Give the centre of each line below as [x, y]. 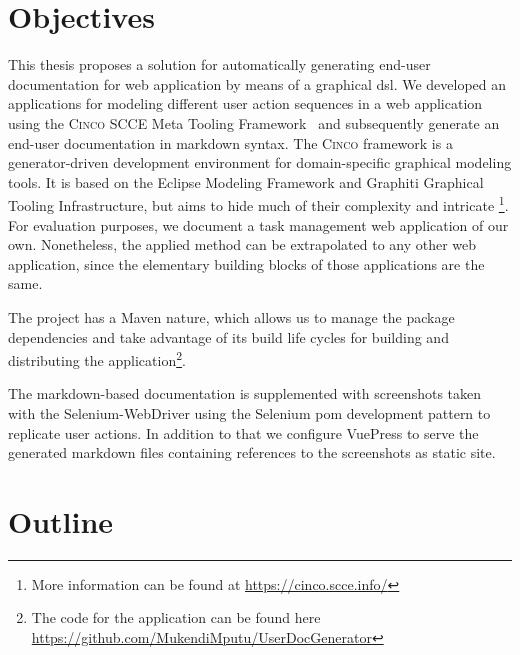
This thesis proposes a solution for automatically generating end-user [219, 64]
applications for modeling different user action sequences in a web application [245, 103]
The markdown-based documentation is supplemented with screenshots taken [245, 393]
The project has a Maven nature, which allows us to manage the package [231, 316]
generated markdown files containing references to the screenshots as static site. [252, 452]
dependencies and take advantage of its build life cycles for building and [228, 336]
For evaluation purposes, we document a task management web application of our [258, 224]
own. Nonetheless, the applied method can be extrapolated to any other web [242, 244]
